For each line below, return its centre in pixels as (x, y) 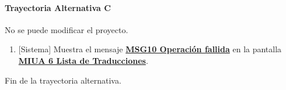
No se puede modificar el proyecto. (67, 29)
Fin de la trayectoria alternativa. (63, 80)
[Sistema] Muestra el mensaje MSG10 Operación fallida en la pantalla (150, 49)
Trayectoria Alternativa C (58, 7)
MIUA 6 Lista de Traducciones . (83, 60)
